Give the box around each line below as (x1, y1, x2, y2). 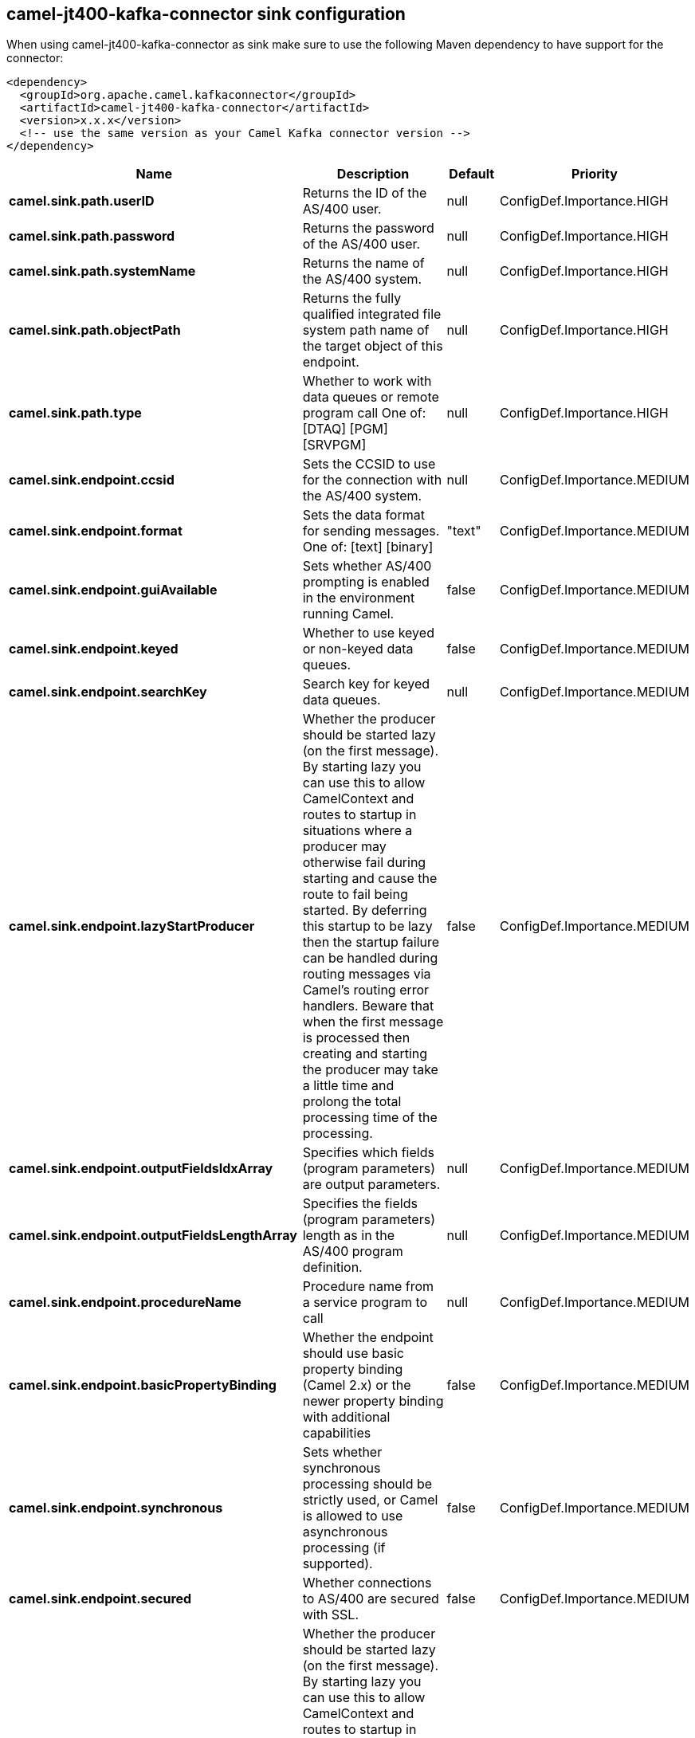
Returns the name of (302, 255, 425, 272)
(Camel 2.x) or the (302, 1377, 411, 1394)
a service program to (302, 1294, 428, 1311)
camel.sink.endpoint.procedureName (9, 1294, 241, 1311)
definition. (302, 1259, 363, 1276)
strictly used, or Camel (302, 1492, 438, 1508)
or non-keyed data (302, 641, 414, 657)
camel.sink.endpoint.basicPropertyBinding (9, 1377, 277, 1394)
